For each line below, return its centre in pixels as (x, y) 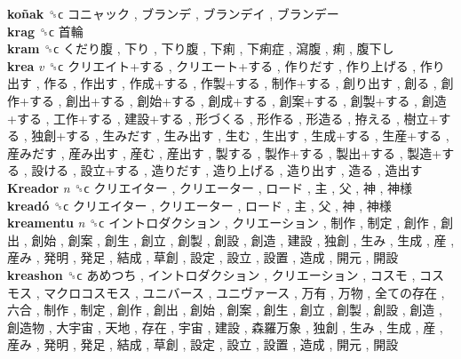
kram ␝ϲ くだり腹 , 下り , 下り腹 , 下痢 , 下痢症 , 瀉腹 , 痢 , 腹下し (201, 48)
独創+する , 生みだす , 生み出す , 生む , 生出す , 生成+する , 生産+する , (240, 136)
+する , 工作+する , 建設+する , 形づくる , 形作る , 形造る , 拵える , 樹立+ (223, 118)
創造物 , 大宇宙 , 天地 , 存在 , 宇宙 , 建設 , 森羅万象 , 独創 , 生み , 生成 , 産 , (225, 327)
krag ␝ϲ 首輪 (45, 31)
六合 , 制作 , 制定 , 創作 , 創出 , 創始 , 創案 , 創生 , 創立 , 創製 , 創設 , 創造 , (225, 310)
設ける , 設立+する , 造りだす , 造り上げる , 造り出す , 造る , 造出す (227, 170)
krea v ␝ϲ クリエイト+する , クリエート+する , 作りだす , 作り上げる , (212, 65)
